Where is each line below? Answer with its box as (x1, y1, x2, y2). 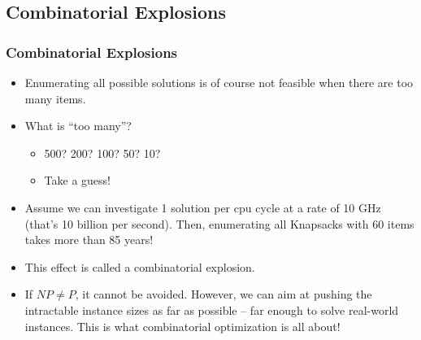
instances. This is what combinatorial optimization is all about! (24, 317, 341, 334)
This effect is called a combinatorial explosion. (24, 258, 255, 275)
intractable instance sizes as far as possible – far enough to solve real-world (24, 301, 399, 318)
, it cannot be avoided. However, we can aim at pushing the (75, 286, 372, 303)
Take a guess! (44, 172, 111, 189)
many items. (24, 89, 86, 107)
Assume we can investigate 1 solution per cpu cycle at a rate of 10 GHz (24, 198, 381, 216)
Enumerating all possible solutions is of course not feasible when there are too (24, 74, 414, 90)
